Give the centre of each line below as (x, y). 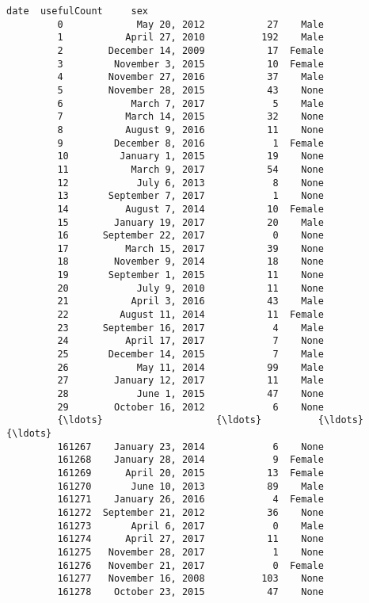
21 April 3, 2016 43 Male (190, 301)
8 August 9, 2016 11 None (190, 130)
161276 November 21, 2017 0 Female (190, 565)
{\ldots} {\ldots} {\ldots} (211, 420)
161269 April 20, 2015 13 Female (190, 473)
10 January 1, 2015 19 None (190, 156)
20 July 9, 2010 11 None (190, 288)
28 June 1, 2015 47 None (190, 394)
